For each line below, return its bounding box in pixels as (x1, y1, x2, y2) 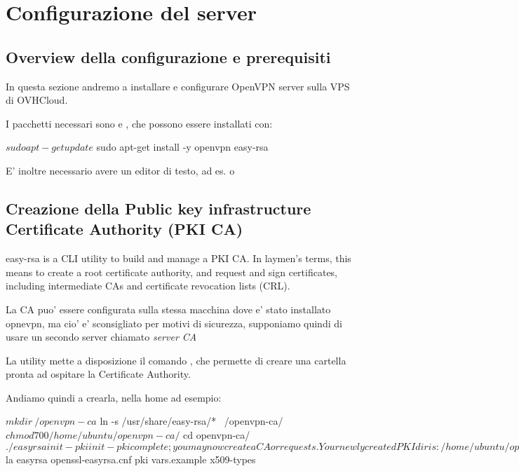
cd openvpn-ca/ (183, 428, 250, 442)
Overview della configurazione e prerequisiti (6, 46, 331, 67)
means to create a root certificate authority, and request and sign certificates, (6, 264, 338, 279)
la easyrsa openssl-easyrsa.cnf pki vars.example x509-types (6, 451, 256, 466)
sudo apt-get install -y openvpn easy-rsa (96, 139, 269, 154)
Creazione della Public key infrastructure (6, 197, 311, 219)
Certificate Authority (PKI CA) (6, 218, 243, 240)
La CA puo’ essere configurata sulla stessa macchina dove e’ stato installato (6, 301, 331, 316)
